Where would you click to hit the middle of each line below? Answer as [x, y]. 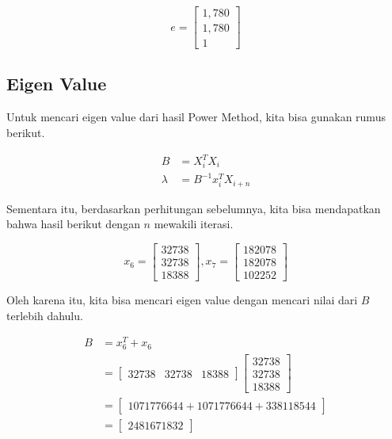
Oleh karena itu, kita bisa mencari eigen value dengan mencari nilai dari [182, 300]
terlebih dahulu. [45, 315]
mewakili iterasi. [194, 224]
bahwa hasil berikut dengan [73, 224]
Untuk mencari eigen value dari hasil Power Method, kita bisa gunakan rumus [196, 117]
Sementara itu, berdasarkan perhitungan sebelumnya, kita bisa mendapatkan [194, 208]
